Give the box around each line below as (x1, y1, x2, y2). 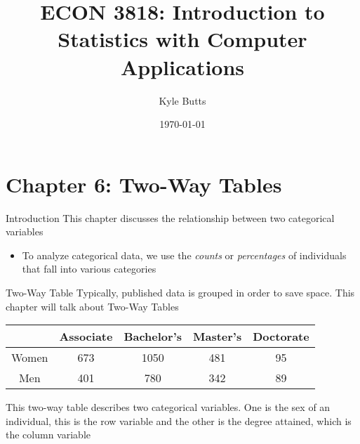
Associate (59, 328, 113, 345)
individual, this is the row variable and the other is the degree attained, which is (6, 413, 352, 428)
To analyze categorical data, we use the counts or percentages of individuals (22, 247, 347, 262)
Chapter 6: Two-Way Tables (6, 169, 282, 198)
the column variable (6, 427, 91, 442)
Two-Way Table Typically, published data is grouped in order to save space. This (6, 285, 355, 299)
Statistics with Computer (58, 25, 307, 53)
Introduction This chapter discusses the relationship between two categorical (6, 210, 335, 225)
